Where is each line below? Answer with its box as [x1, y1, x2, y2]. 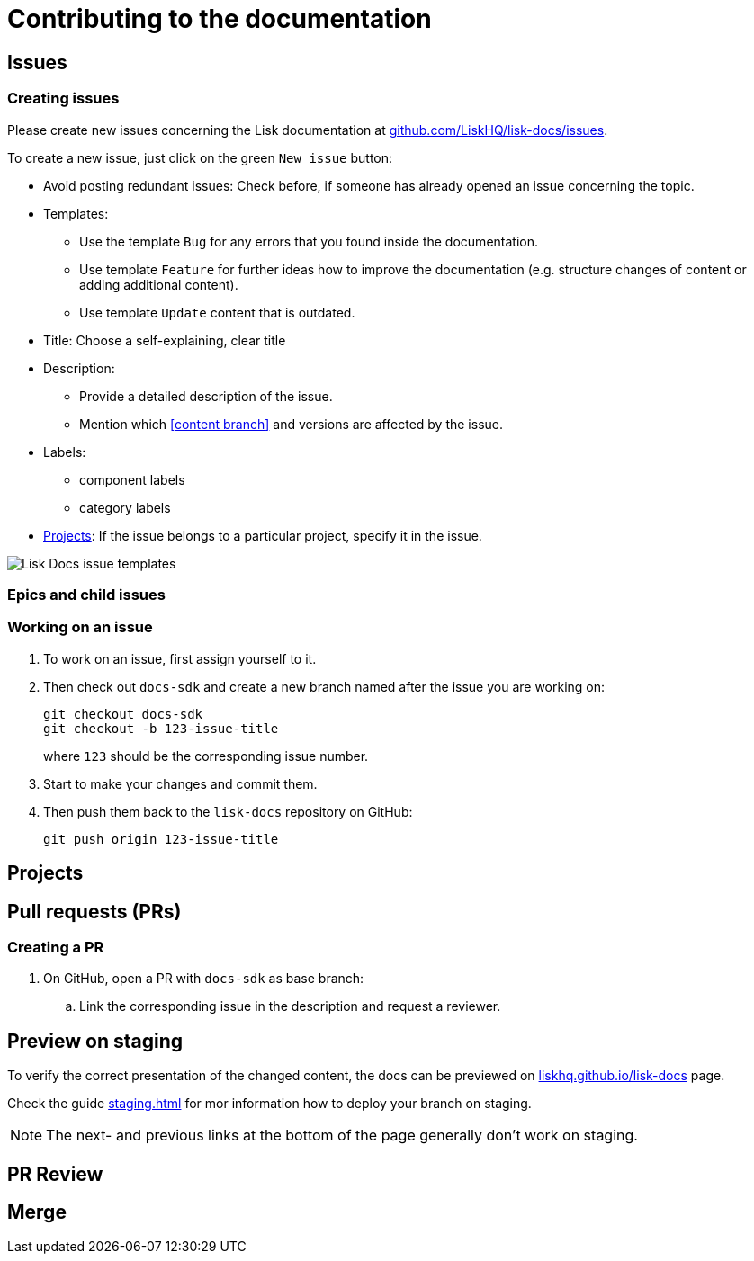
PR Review [7, 1162, 103, 1185]
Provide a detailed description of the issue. [79, 388, 333, 404]
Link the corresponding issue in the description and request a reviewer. [79, 998, 501, 1015]
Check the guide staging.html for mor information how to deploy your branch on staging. [7, 1096, 532, 1112]
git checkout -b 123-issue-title [43, 720, 279, 736]
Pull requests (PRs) [7, 899, 182, 923]
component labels [79, 471, 185, 487]
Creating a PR [7, 937, 104, 956]
